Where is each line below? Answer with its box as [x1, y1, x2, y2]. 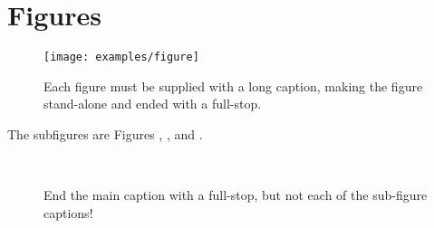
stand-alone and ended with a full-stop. [43, 94, 262, 113]
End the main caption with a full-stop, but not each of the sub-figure [43, 185, 428, 204]
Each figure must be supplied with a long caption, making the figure [43, 76, 423, 95]
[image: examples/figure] [43, 51, 199, 64]
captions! [43, 203, 93, 222]
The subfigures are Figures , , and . [7, 124, 203, 143]
